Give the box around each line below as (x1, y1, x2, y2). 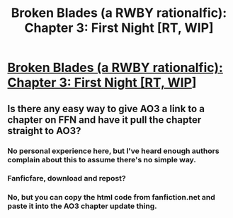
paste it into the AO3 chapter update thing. (7, 201, 157, 211)
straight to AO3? (7, 125, 81, 137)
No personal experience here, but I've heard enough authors (7, 146, 220, 156)
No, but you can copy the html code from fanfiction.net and (7, 193, 216, 202)
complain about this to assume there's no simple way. (7, 155, 197, 164)
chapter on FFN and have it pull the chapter (7, 114, 202, 126)
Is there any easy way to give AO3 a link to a (7, 102, 205, 114)
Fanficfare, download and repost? (7, 174, 126, 183)
